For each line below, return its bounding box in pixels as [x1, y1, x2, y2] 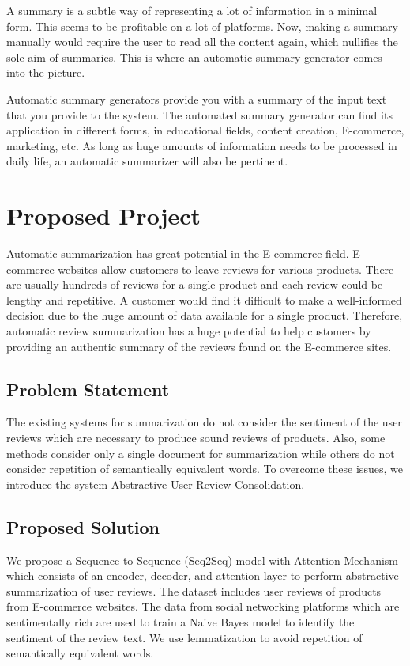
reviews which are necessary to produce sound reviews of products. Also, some [6, 429, 386, 446]
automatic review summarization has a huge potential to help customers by [6, 323, 371, 339]
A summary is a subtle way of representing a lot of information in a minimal [6, 2, 378, 18]
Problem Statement [6, 377, 170, 401]
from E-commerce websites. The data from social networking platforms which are [6, 598, 400, 615]
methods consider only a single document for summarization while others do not [6, 445, 395, 461]
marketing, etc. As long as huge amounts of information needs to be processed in [6, 137, 397, 153]
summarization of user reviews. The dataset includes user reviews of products [6, 582, 382, 599]
